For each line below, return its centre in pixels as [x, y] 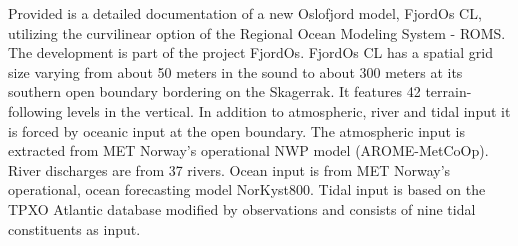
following [35, 110]
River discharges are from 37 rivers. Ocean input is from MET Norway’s [229, 169]
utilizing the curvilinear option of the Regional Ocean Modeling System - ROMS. [257, 32]
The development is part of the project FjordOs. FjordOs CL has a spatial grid [250, 52]
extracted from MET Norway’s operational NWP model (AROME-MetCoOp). [248, 150]
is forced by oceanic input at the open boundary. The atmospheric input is [236, 130]
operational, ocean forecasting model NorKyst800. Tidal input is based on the [247, 189]
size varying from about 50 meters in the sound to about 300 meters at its [235, 71]
